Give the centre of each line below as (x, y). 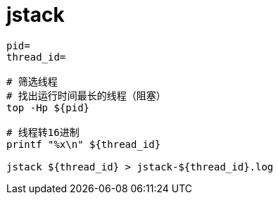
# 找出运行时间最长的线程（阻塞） (86, 95)
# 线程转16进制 (43, 132)
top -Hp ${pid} (48, 107)
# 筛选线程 (32, 81)
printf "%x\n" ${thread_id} (84, 144)
